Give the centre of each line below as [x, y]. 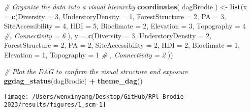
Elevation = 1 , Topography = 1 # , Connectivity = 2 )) [89, 54]
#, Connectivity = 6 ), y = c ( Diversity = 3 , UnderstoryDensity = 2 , [108, 35]
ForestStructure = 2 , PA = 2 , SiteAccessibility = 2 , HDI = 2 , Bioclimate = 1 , [122, 45]
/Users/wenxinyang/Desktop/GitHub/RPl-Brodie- [110, 97]
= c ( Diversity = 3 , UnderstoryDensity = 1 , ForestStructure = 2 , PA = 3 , [115, 16]
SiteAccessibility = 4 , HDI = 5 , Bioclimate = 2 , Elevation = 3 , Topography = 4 [125, 26]
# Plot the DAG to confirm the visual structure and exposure [96, 71]
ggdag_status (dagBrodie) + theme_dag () [73, 81]
